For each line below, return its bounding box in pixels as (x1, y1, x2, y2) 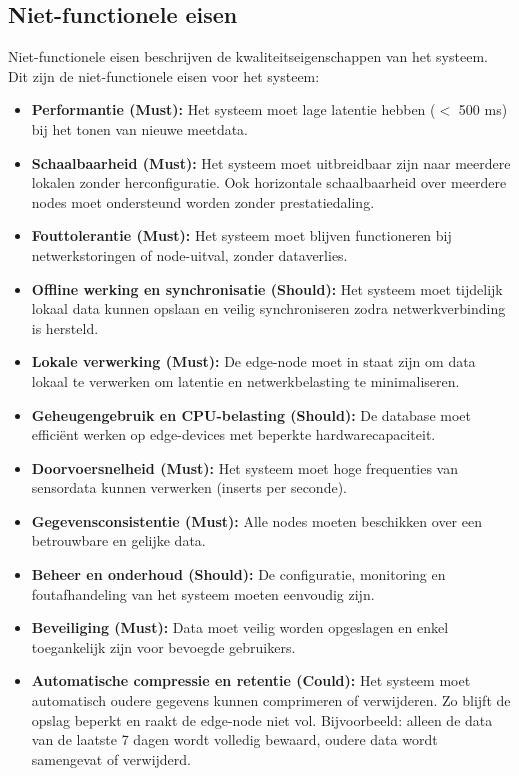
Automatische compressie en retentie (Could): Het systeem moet (31, 670, 471, 691)
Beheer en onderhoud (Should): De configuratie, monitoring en (31, 564, 446, 585)
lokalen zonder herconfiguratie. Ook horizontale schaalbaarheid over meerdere (31, 172, 507, 193)
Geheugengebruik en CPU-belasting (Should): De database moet (31, 404, 471, 425)
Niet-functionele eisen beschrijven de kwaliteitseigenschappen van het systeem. (8, 46, 488, 67)
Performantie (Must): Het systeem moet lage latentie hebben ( (31, 99, 436, 120)
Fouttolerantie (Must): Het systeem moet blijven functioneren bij (31, 225, 452, 246)
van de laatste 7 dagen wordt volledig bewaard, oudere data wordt (31, 729, 438, 750)
